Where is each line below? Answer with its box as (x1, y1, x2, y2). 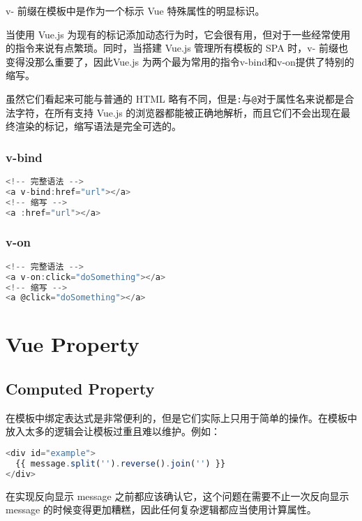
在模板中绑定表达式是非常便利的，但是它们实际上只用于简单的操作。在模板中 (6, 410, 357, 425)
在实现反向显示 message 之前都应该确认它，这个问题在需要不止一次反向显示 (6, 488, 349, 503)
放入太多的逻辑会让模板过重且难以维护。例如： (6, 424, 220, 439)
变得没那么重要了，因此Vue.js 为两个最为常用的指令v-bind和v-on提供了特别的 (6, 54, 354, 68)
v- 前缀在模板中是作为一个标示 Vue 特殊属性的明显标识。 (6, 3, 265, 17)
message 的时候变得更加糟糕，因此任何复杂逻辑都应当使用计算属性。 (6, 502, 317, 517)
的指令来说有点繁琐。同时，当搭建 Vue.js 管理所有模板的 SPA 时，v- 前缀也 (6, 41, 349, 55)
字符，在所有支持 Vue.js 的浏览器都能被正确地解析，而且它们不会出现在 (15, 105, 341, 119)
